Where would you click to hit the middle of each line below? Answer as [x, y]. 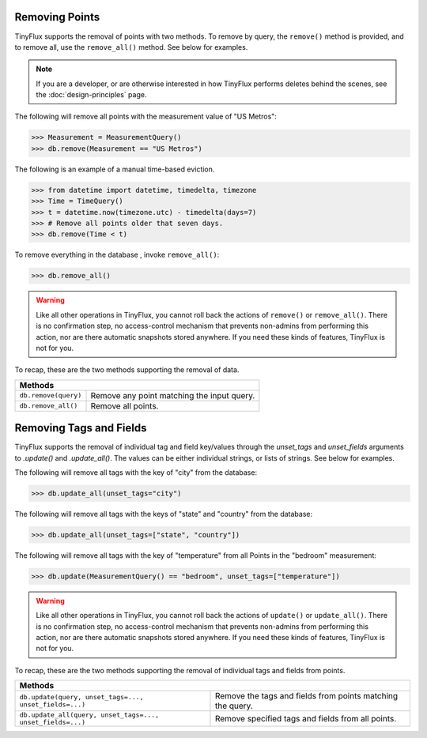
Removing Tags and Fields [81, 428]
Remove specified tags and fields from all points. [306, 719]
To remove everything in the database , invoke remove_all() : [117, 255]
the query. [234, 706]
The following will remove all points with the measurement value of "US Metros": [145, 117]
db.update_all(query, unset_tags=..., [89, 715]
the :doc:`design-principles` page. [91, 95]
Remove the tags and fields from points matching [306, 696]
